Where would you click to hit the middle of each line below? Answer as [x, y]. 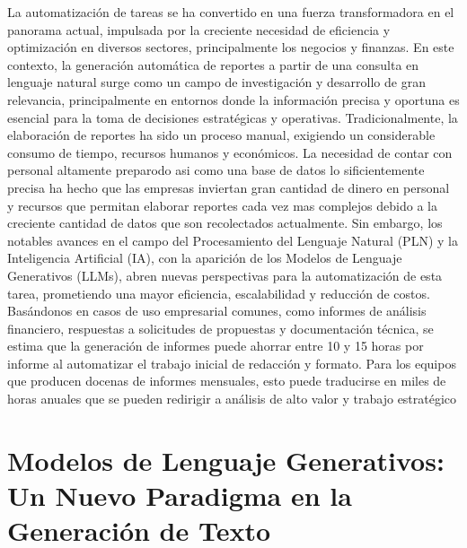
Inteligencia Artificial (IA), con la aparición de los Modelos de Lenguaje [205, 258]
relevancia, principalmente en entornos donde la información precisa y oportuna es [233, 99]
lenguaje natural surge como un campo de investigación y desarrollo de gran [216, 82]
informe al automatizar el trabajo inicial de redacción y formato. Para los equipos [232, 363]
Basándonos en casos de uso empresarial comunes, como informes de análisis [217, 311]
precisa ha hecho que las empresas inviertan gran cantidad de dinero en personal [229, 187]
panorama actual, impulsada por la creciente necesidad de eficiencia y [199, 29]
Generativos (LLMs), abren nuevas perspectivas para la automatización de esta [225, 275]
